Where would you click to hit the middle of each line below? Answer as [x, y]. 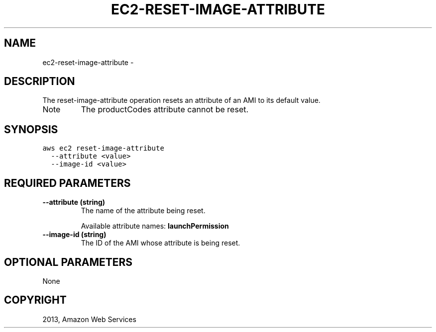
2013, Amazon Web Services [89, 319]
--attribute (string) [74, 202]
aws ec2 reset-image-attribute [103, 148]
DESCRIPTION [40, 82]
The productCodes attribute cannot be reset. [165, 110]
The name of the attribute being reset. [143, 211]
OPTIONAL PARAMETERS [68, 262]
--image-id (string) [74, 235]
